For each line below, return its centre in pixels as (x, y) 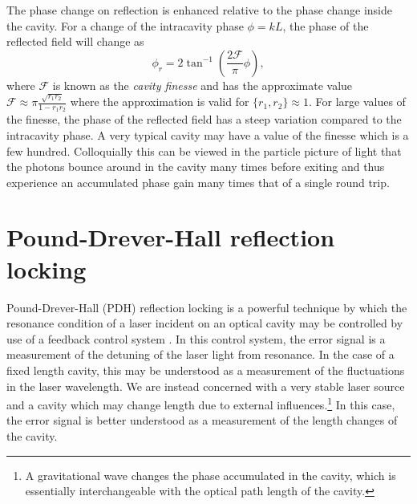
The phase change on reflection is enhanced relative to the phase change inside (200, 10)
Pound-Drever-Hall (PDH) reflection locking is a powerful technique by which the (207, 307)
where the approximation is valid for (160, 102)
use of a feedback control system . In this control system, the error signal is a (196, 338)
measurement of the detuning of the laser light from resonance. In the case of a (200, 354)
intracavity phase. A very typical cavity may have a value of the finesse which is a (208, 134)
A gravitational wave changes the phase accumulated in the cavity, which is (211, 475)
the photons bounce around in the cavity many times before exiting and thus (196, 167)
